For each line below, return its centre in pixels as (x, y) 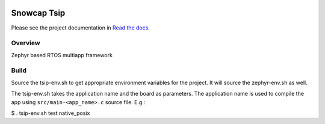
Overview (26, 43)
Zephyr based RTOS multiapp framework (62, 55)
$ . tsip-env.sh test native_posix (51, 113)
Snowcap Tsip (38, 13)
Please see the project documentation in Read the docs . (81, 28)
